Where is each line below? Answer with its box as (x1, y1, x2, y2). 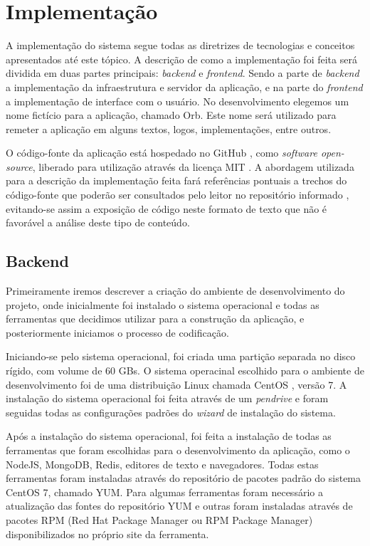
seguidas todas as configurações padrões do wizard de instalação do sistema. (6, 404, 336, 419)
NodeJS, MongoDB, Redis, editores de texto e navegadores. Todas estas (6, 456, 319, 471)
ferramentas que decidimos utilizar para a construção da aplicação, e (6, 311, 305, 326)
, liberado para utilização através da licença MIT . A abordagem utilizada (32, 159, 354, 174)
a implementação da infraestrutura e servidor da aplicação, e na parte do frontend (6, 79, 363, 94)
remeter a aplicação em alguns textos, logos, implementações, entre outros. (6, 121, 332, 136)
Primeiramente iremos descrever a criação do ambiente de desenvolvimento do (6, 283, 345, 298)
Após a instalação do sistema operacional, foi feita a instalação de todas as (6, 429, 332, 443)
